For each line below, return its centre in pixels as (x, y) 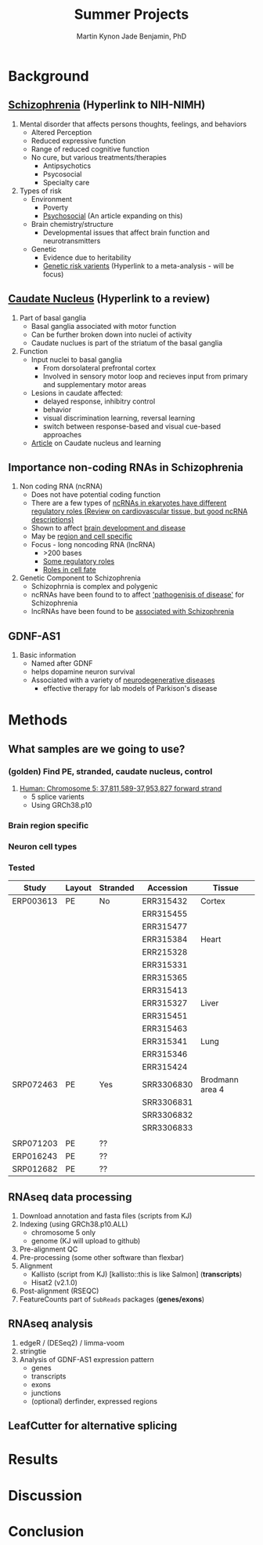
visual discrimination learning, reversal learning (119, 418)
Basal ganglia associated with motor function (104, 326)
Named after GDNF (62, 663)
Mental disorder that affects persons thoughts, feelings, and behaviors (133, 124)
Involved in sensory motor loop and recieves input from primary (145, 376)
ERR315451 (165, 1016)
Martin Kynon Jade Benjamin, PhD (131, 36)
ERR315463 (165, 1028)
